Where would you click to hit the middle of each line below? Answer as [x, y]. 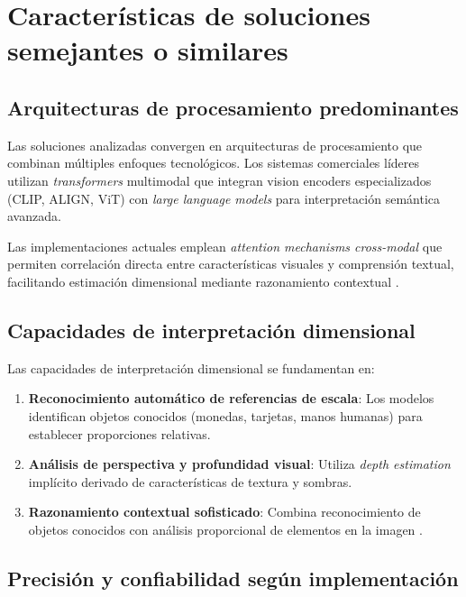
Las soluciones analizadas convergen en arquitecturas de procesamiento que [215, 145]
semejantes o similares [148, 50]
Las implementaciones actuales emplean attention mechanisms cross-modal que [225, 246]
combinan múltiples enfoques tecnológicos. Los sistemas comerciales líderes [214, 163]
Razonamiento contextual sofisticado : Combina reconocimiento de [224, 512]
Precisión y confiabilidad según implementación [233, 578]
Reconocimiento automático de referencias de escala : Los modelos [231, 398]
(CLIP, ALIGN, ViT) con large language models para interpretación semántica [224, 198]
